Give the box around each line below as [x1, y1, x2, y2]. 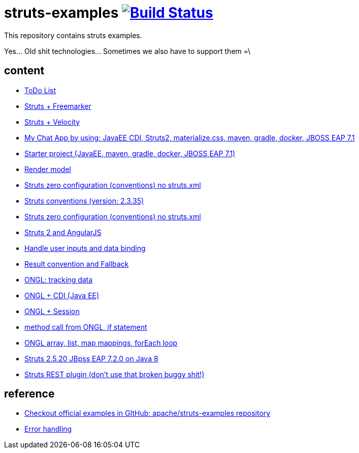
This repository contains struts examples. [4, 31, 142, 40]
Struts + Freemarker [24, 101, 91, 110]
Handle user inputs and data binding [24, 243, 146, 252]
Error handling [24, 424, 72, 434]
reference [4, 387, 55, 401]
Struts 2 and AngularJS [24, 228, 102, 237]
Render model [24, 164, 71, 174]
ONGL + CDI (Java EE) [24, 291, 100, 300]
